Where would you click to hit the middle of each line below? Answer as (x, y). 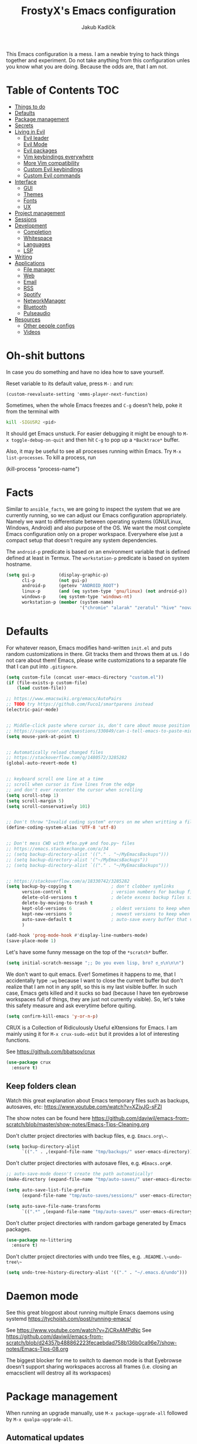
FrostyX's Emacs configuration (98, 11)
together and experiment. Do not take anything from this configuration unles (98, 60)
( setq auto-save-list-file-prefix (48, 1190)
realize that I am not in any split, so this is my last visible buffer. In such (92, 987)
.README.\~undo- (163, 1257)
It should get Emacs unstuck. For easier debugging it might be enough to (94, 433)
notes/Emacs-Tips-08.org (37, 1349)
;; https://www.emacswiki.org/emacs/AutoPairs (64, 699)
